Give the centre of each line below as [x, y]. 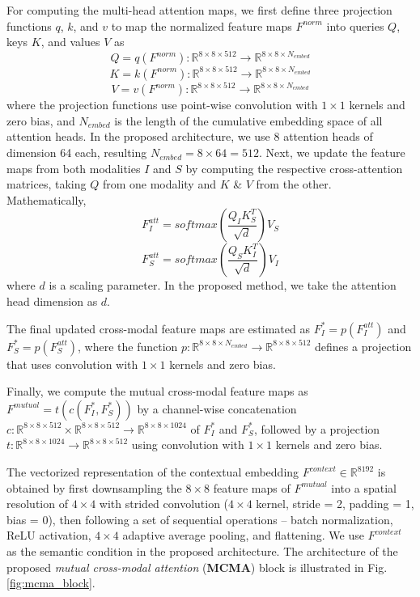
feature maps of [252, 487]
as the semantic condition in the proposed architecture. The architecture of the [202, 550]
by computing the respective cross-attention [294, 168]
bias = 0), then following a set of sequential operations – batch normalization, [200, 519]
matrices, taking [47, 184]
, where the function [128, 346]
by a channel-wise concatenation [217, 408]
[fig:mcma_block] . [51, 583]
